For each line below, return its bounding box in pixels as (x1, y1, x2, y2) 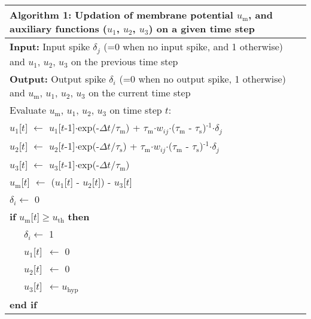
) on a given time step (148, 22, 255, 35)
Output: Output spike (10, 71, 106, 86)
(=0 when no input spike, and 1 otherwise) (103, 40, 283, 53)
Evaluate (10, 102, 47, 117)
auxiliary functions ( (10, 22, 108, 35)
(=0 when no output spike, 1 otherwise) (119, 71, 286, 86)
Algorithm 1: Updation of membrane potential (10, 8, 233, 22)
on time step (109, 102, 162, 117)
